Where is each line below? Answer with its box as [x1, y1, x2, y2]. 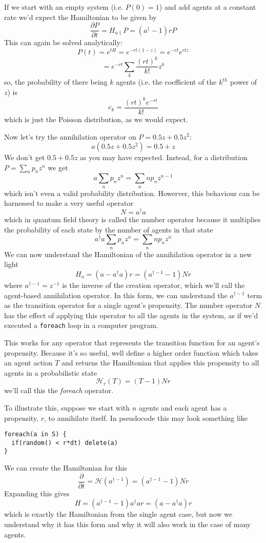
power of [230, 76, 257, 87]
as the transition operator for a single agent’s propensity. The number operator [4, 300, 253, 311]
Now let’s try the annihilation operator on [4, 131, 136, 142]
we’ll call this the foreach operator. [4, 385, 113, 396]
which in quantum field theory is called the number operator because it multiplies [4, 214, 261, 225]
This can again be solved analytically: [4, 37, 122, 48]
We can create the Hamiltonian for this [4, 462, 127, 473]
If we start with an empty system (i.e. [4, 2, 124, 12]
